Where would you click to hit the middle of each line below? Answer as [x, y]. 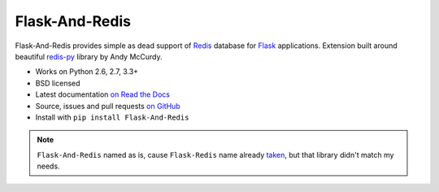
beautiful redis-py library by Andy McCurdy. [89, 56]
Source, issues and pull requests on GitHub [108, 106]
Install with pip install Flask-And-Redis [112, 117]
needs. [48, 166]
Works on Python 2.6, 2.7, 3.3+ [87, 72]
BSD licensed [58, 83]
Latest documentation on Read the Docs [103, 94]
